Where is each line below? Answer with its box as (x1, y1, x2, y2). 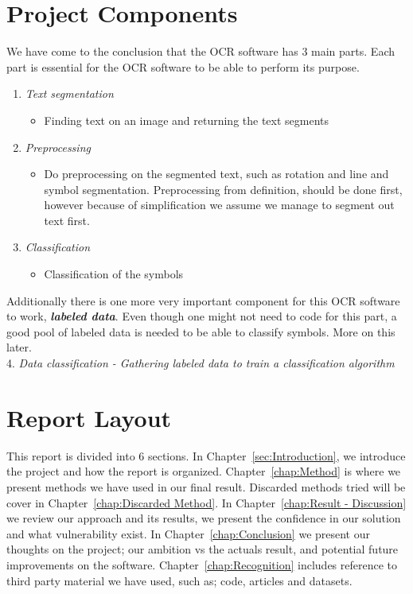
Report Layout (6, 401, 172, 433)
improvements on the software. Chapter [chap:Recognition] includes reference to (6, 556, 398, 573)
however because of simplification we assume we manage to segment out (44, 196, 395, 213)
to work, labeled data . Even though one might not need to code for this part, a (6, 308, 397, 324)
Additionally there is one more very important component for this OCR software (6, 292, 400, 309)
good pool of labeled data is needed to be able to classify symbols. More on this (6, 323, 395, 340)
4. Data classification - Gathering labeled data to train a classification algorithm (6, 355, 395, 371)
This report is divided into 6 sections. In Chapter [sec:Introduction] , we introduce (6, 447, 406, 464)
